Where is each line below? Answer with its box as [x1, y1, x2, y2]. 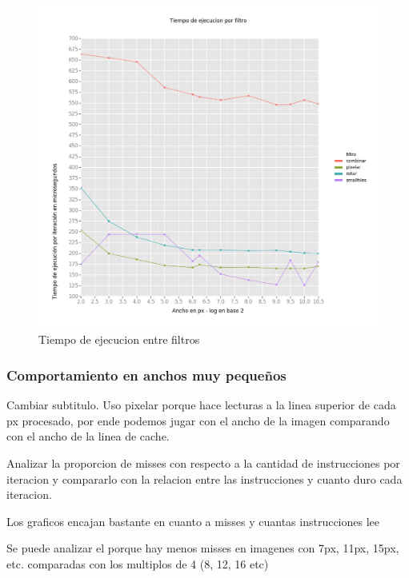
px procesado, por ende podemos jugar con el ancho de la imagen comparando [6, 412, 390, 429]
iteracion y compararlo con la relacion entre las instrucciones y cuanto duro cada [6, 470, 403, 487]
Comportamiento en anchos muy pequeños [6, 365, 287, 385]
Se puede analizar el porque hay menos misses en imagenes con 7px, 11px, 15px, [6, 540, 399, 556]
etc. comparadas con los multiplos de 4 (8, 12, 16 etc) [6, 556, 269, 572]
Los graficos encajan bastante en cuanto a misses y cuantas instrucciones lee [6, 512, 380, 529]
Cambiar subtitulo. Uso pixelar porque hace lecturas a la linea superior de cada [6, 397, 396, 413]
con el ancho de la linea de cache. [6, 428, 170, 444]
